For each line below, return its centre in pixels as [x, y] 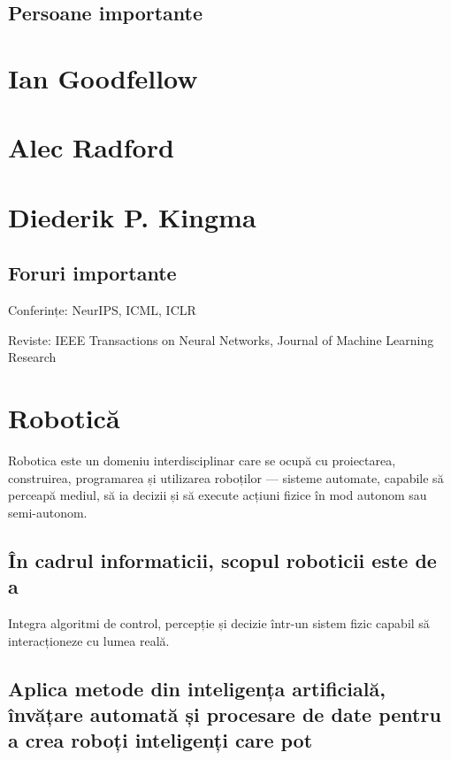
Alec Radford [91, 147]
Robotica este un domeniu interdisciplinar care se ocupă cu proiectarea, [202, 461]
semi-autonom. [48, 512]
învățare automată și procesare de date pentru [225, 714]
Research [32, 357]
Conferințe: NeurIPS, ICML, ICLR [102, 310]
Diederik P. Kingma [132, 216]
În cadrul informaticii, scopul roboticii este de [222, 560]
